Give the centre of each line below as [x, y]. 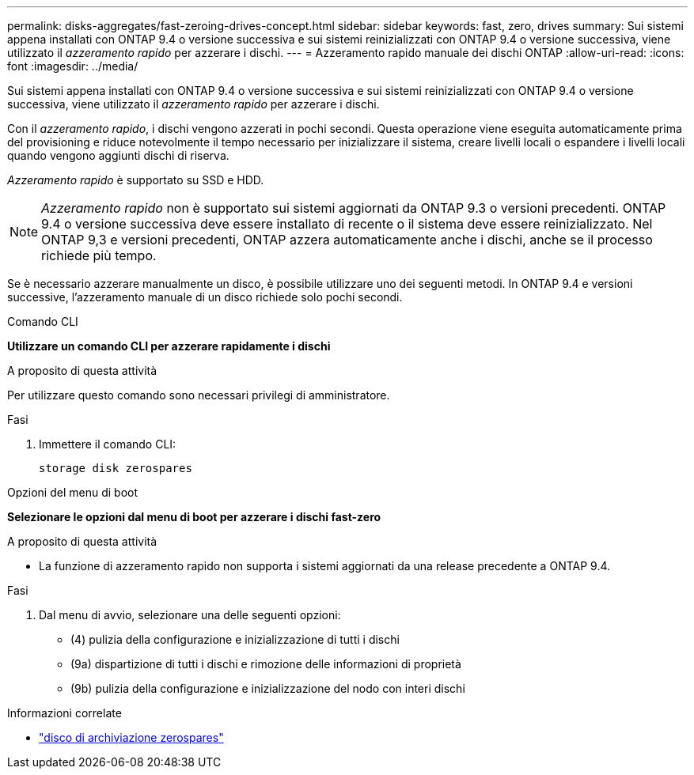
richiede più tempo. [99, 255]
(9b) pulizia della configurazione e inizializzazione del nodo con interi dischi [268, 688]
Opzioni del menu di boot [73, 492]
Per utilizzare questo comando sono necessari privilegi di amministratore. [199, 395]
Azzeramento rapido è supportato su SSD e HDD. [136, 180]
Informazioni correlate [64, 713]
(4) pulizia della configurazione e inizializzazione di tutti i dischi [235, 639]
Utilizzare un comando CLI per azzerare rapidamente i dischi [169, 346]
